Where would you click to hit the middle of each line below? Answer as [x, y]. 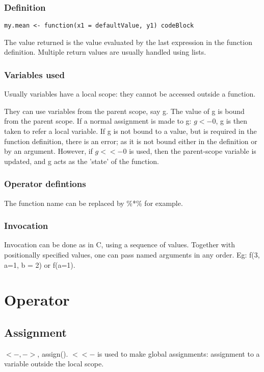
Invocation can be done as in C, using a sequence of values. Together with [120, 245]
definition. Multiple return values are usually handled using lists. [105, 52]
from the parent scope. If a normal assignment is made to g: [98, 121]
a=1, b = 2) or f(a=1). [40, 264]
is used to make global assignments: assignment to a [178, 353]
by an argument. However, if [48, 151]
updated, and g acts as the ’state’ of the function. [82, 161]
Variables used [34, 74]
